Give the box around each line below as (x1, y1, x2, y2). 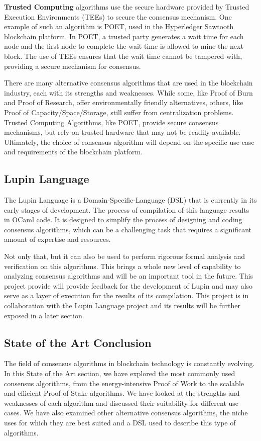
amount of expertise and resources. (4, 234, 111, 244)
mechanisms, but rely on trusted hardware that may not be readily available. (4, 127, 241, 137)
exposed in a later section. (4, 310, 84, 320)
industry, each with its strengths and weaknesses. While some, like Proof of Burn (4, 87, 253, 98)
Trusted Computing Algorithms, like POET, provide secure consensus (4, 117, 219, 127)
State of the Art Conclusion (4, 334, 152, 350)
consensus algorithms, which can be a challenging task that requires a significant (4, 224, 251, 234)
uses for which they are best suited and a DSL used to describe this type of (4, 417, 236, 427)
